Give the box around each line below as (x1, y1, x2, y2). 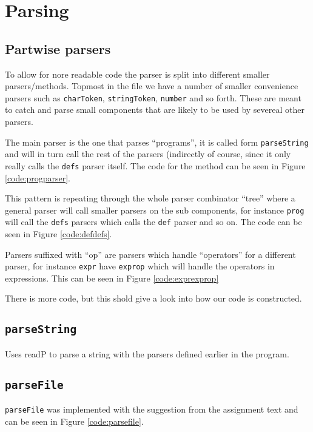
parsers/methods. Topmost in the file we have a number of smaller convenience (5, 79, 298, 92)
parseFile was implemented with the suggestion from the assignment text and (5, 403, 298, 416)
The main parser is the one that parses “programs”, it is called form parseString (5, 135, 309, 148)
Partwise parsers (5, 39, 111, 58)
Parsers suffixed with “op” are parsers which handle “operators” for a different (5, 248, 296, 260)
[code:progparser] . (5, 171, 70, 184)
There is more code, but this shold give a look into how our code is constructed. (5, 292, 302, 305)
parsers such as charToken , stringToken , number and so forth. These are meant (5, 91, 301, 104)
